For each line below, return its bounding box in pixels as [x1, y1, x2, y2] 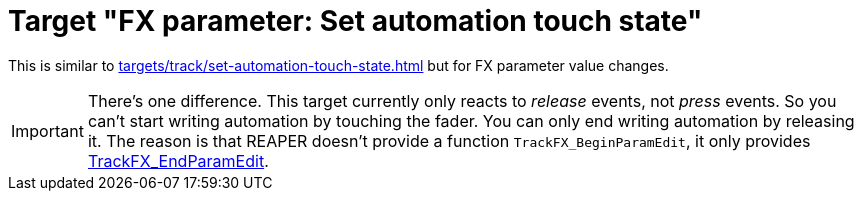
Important [11, 120, 84, 141]
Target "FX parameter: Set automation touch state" [8, 4, 703, 38]
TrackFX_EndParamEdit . [87, 150, 269, 171]
